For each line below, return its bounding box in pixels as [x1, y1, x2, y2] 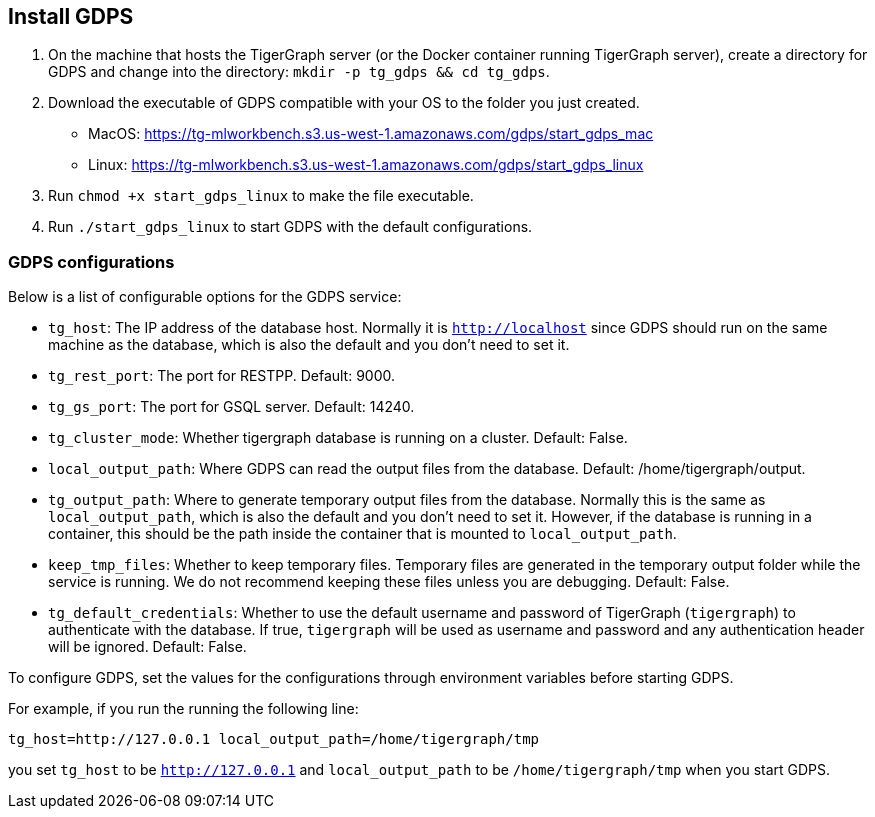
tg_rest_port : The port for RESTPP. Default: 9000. [48, 367, 396, 385]
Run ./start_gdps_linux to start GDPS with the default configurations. [48, 218, 533, 236]
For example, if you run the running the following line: [8, 700, 359, 718]
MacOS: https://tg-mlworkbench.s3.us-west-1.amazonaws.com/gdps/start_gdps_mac [88, 125, 654, 143]
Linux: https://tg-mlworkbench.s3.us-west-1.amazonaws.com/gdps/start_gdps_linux [88, 156, 644, 174]
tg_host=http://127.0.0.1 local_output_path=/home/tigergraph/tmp [8, 731, 540, 748]
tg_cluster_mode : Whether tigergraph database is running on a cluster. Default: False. [48, 429, 628, 447]
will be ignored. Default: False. [48, 638, 247, 656]
